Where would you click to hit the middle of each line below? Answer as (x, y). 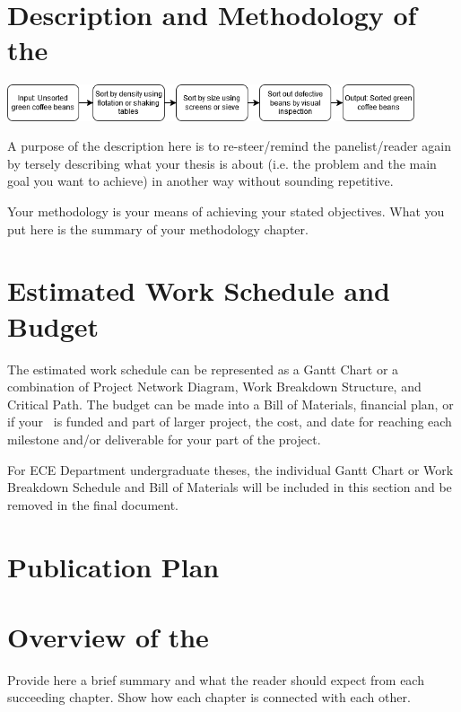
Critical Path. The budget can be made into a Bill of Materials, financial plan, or (230, 404)
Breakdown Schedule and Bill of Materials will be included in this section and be (230, 487)
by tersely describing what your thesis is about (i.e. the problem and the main (222, 163)
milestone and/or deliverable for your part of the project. (164, 439)
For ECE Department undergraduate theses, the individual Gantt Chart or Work (230, 469)
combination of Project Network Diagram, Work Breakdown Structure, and (214, 387)
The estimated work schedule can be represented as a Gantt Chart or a (203, 369)
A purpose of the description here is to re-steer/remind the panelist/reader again (229, 146)
